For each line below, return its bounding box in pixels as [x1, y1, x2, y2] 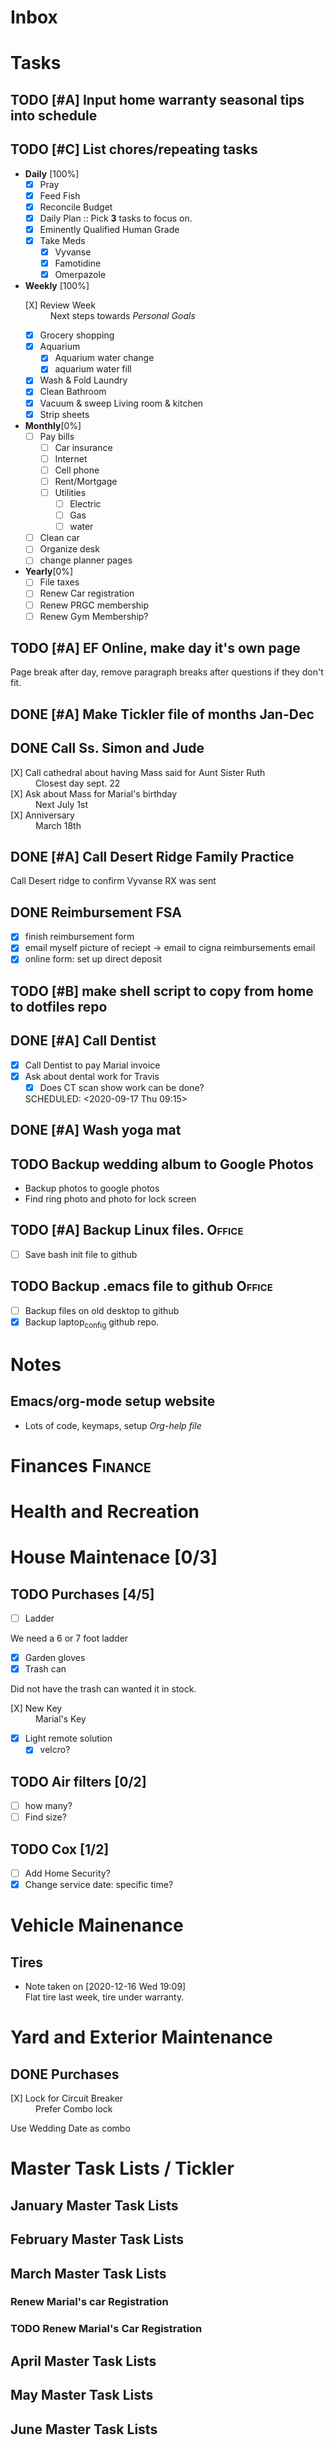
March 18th [35, 819, 82, 831]
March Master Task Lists [10, 2265, 167, 2282]
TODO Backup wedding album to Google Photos [10, 1156, 314, 1173]
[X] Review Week [24, 299, 96, 311]
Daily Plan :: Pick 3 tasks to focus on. [39, 212, 193, 224]
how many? [24, 1800, 73, 1812]
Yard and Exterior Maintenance [10, 2026, 273, 2049]
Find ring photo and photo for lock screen [24, 1193, 197, 1205]
